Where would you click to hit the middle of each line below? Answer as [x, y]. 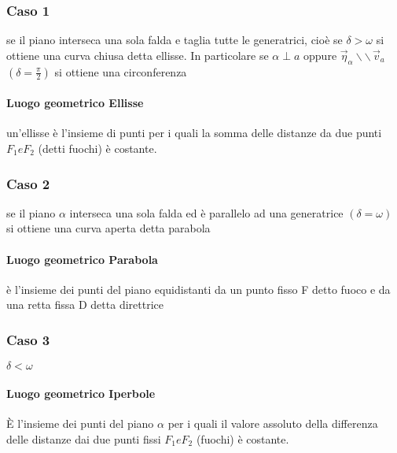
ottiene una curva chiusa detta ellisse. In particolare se [138, 55]
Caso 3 [28, 339]
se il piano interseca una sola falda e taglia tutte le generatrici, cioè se [175, 40]
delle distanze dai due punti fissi [84, 438]
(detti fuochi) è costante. [97, 148]
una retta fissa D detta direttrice [85, 304]
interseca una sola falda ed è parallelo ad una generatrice [206, 212]
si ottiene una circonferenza [121, 71]
